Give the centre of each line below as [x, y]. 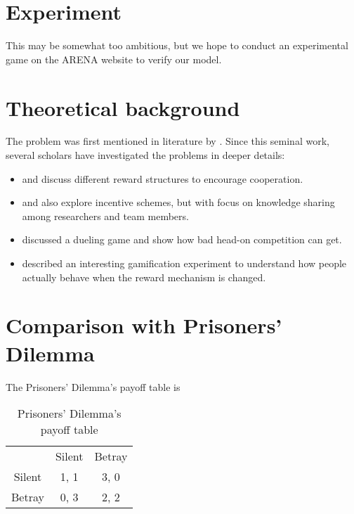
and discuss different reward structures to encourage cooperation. [163, 178]
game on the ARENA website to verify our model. [114, 59]
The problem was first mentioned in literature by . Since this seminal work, [168, 141]
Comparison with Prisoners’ [144, 325]
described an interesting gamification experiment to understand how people [184, 263]
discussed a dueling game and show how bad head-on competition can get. [182, 239]
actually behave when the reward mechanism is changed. [144, 277]
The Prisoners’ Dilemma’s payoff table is [93, 386]
